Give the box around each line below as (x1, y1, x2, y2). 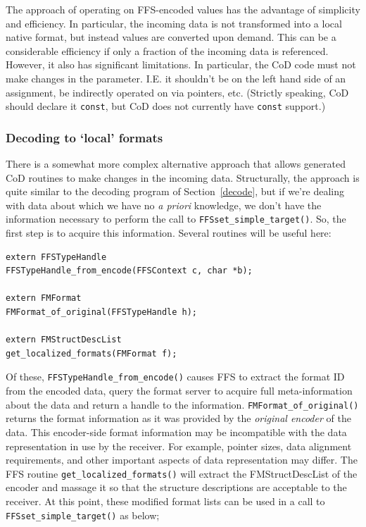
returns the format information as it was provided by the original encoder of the (6, 411, 351, 426)
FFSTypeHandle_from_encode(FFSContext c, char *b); (6, 266, 253, 276)
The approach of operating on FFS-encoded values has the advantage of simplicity (6, 2, 360, 16)
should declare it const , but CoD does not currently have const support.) (6, 99, 326, 113)
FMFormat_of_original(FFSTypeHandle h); (6, 307, 198, 318)
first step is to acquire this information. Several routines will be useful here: (6, 225, 332, 240)
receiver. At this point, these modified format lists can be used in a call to (6, 493, 325, 508)
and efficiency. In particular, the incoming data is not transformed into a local (6, 15, 342, 30)
